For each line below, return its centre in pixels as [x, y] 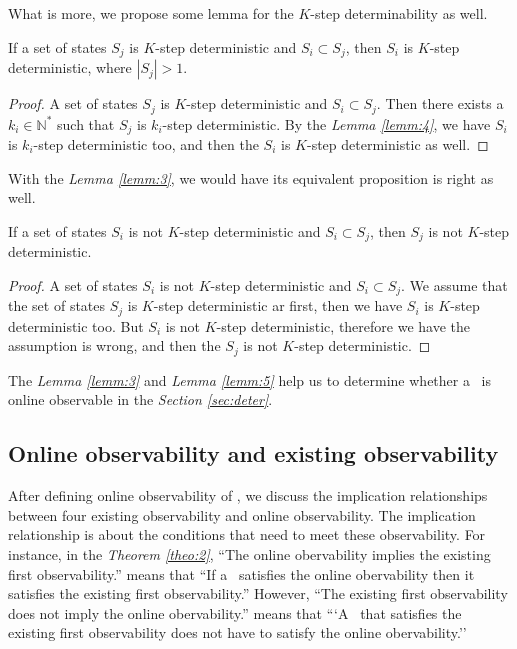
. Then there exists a [440, 103]
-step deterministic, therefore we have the [343, 325]
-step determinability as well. [399, 13]
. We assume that [454, 284]
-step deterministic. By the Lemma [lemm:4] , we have [326, 123]
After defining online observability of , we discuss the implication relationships [248, 495]
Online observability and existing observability [253, 453]
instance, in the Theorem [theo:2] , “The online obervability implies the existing [249, 553]
